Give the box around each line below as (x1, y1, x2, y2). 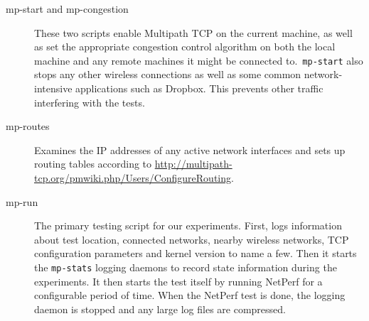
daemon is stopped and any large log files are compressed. (34, 301, 286, 316)
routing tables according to (34, 156, 152, 171)
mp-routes (6, 119, 50, 134)
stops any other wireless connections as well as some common (34, 67, 301, 82)
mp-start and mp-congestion (6, 1, 129, 16)
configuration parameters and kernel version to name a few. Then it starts (34, 246, 357, 261)
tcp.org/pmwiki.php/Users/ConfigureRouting (34, 170, 232, 185)
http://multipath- (154, 156, 232, 171)
